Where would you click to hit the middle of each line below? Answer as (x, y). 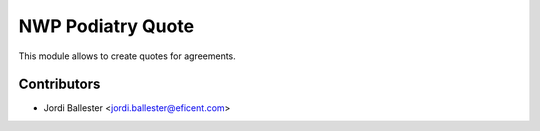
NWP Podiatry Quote (106, 26)
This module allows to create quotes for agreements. (127, 56)
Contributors (59, 84)
